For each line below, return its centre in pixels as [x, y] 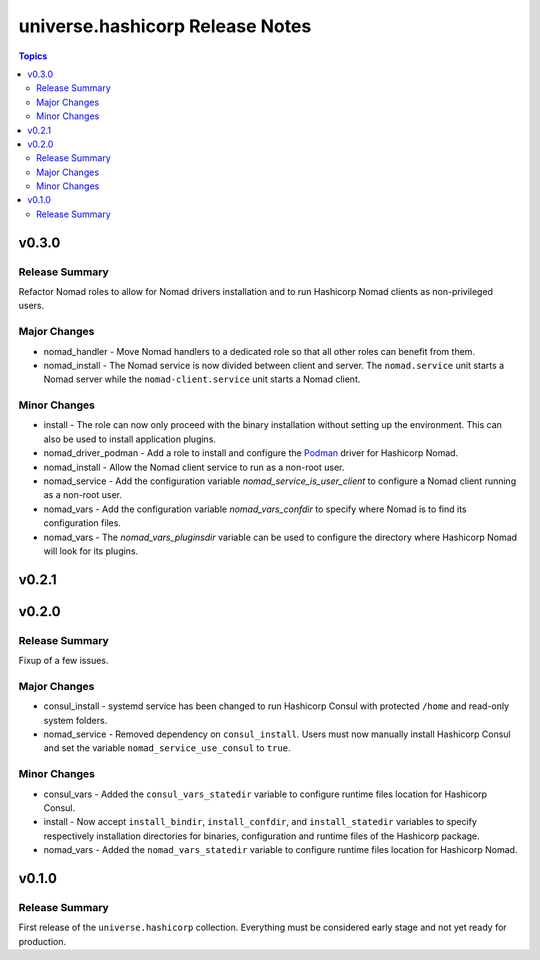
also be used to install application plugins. [130, 439]
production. [42, 941]
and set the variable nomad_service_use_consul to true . [167, 748]
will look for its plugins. [91, 551]
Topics [33, 56]
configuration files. [82, 523]
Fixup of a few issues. [63, 661]
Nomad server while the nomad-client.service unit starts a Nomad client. [202, 379]
